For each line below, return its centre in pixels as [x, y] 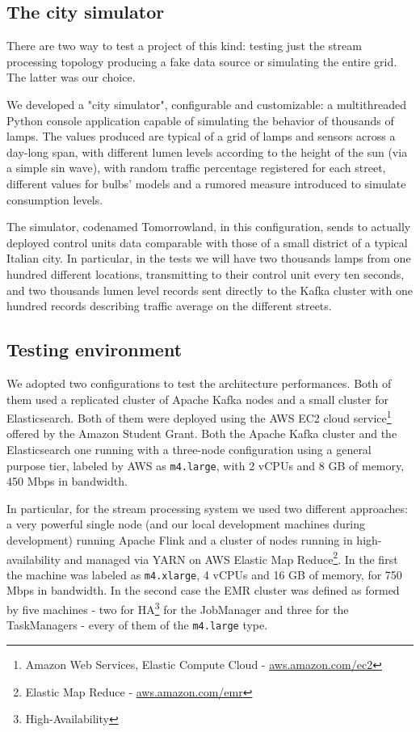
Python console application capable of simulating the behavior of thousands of [200, 120]
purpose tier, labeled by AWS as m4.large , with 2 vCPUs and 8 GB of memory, [206, 465]
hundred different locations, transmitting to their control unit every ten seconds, [206, 273]
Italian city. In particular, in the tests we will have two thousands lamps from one [209, 258]
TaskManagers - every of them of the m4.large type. [137, 625]
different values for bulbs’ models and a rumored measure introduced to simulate [206, 183]
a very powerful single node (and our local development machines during [186, 524]
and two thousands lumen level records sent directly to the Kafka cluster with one [210, 290]
